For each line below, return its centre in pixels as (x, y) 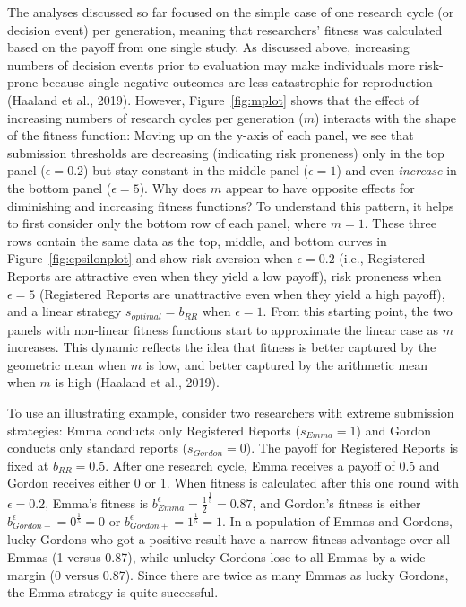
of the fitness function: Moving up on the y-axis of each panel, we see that (211, 135)
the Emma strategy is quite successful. (113, 592)
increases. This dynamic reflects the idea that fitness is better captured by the (222, 347)
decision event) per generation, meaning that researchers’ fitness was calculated (225, 29)
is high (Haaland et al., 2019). (137, 382)
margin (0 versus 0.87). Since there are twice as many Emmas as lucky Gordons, (228, 574)
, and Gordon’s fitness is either (337, 502)
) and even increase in (397, 170)
